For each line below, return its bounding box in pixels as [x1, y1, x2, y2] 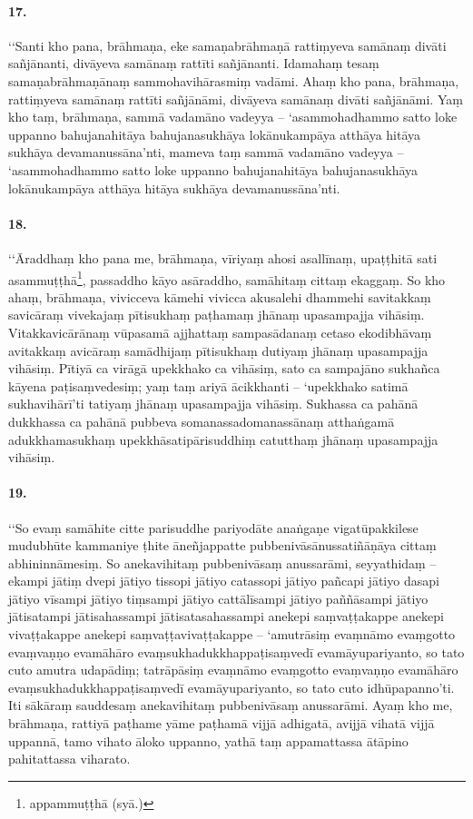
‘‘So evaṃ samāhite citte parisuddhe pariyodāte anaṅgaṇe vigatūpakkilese [8, 518, 419, 537]
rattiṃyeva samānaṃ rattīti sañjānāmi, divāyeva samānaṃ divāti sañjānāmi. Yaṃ [8, 89, 463, 108]
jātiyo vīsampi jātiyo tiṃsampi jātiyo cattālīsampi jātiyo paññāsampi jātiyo [8, 588, 429, 607]
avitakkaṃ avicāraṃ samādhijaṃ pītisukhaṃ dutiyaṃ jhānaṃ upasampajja [8, 340, 429, 360]
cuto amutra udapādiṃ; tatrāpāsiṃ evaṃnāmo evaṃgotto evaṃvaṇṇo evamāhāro [8, 660, 458, 679]
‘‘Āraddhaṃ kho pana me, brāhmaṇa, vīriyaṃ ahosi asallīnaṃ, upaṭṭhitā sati [8, 248, 438, 267]
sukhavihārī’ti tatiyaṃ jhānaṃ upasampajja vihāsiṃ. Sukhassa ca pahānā [8, 394, 419, 413]
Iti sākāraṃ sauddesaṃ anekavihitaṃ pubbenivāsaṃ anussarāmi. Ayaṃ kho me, [8, 696, 453, 715]
